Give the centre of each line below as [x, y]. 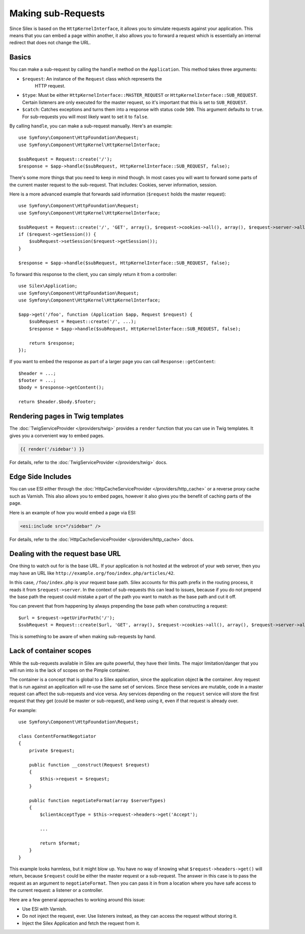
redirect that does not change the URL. [50, 43]
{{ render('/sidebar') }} [52, 449]
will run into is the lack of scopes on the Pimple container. [70, 670]
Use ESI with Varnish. [44, 909]
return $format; [60, 843]
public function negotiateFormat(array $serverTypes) [97, 800]
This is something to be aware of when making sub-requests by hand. [83, 636]
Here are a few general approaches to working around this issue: [77, 899]
